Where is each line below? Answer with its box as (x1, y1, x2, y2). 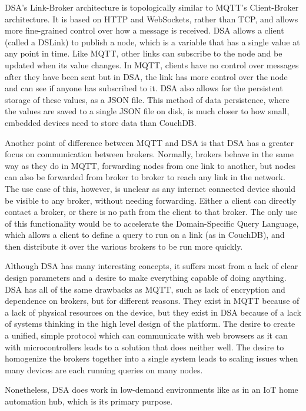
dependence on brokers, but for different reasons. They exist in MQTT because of (5, 294, 300, 307)
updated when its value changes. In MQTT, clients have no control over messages (5, 58, 299, 71)
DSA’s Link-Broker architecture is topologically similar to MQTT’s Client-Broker (5, 1, 299, 13)
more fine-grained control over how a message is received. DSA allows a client (5, 24, 284, 37)
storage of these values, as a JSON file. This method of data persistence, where (5, 93, 290, 105)
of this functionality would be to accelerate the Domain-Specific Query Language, (5, 217, 299, 229)
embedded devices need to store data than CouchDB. (5, 116, 197, 128)
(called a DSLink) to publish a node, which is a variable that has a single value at (5, 35, 300, 48)
